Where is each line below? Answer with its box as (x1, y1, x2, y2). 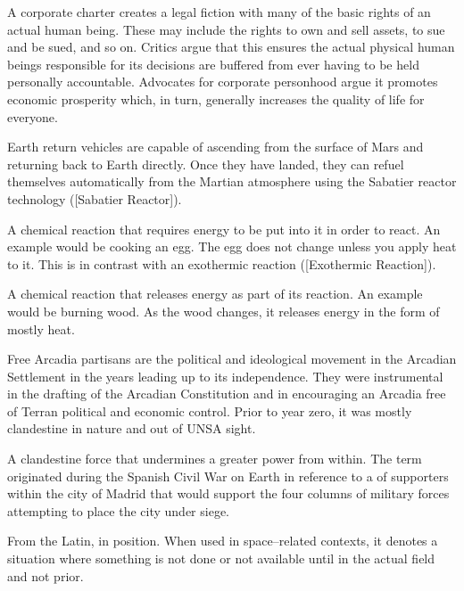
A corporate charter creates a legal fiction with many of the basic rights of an (7, 3, 431, 21)
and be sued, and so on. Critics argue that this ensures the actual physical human (7, 37, 455, 56)
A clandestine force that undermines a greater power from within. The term (7, 449, 422, 468)
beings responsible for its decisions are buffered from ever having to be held (7, 54, 419, 73)
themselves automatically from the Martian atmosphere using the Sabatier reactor (7, 172, 457, 191)
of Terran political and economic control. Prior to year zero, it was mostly (7, 401, 412, 420)
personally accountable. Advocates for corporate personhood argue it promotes (7, 72, 438, 91)
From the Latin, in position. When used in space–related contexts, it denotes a (7, 531, 438, 550)
